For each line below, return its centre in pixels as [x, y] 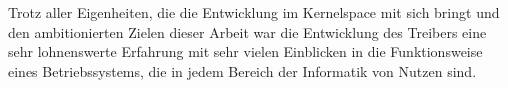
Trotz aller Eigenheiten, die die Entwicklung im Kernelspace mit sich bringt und [254, 12]
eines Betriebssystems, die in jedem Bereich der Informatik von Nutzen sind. [242, 70]
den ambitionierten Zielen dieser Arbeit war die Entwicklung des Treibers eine [247, 31]
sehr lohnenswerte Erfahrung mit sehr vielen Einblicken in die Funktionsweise [245, 51]
